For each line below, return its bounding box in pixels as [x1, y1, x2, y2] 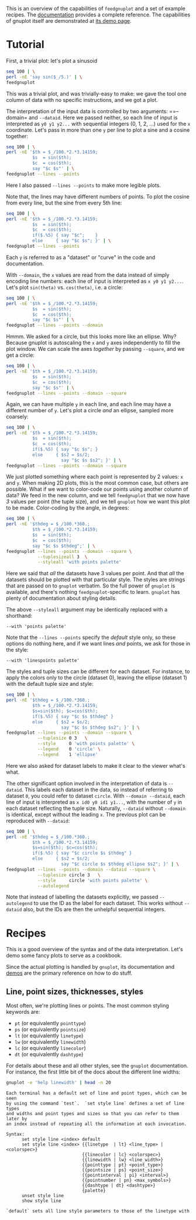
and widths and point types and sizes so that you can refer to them [6, 1111, 180, 1117]
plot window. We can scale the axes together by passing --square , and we [6, 346, 185, 353]
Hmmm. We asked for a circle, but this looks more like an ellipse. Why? [6, 333, 177, 340]
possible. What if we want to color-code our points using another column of [6, 486, 188, 493]
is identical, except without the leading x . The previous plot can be [6, 811, 166, 818]
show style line [21, 1198, 61, 1204]
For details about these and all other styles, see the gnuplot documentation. [6, 1062, 188, 1069]
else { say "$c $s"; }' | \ [32, 238, 111, 244]
